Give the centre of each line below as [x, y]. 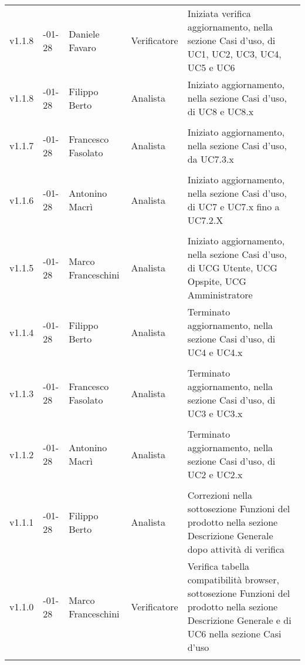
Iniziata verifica [219, 13]
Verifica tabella [218, 566]
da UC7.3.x [211, 159]
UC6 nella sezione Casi [234, 634]
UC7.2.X [205, 220]
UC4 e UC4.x [215, 352]
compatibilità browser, [233, 580]
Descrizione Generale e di [239, 620]
